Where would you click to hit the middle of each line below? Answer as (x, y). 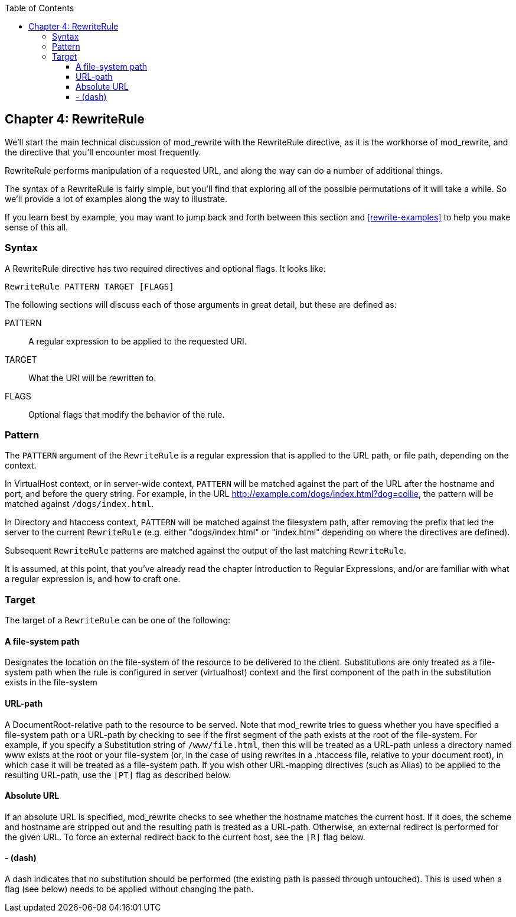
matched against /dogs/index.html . (79, 504)
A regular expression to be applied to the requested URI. (138, 341)
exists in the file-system (51, 682)
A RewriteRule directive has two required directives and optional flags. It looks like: (165, 268)
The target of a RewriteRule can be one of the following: (118, 620)
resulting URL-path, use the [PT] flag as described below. (118, 775)
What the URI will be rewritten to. (92, 378)
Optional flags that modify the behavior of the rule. (127, 414)
